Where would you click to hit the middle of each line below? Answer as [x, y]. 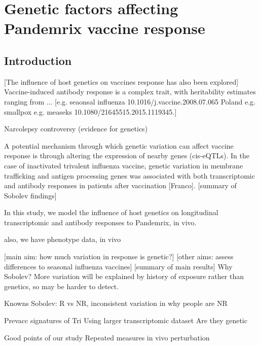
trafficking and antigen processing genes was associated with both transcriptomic [129, 175]
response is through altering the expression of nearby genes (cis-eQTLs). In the [127, 155]
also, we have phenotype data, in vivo [63, 239]
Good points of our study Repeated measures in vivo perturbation [107, 337]
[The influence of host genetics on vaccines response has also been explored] [121, 81]
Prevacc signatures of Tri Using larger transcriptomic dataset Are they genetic [126, 320]
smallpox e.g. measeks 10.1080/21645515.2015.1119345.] [90, 111]
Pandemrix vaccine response [105, 28]
